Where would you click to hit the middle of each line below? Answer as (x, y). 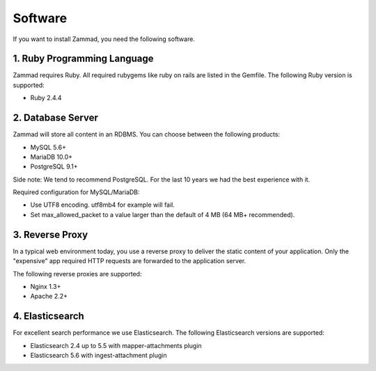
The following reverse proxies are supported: (77, 274)
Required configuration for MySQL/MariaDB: (76, 192)
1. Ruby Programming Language (83, 59)
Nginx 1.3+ (46, 286)
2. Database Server (56, 118)
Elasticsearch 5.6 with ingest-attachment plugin (99, 356)
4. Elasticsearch (49, 316)
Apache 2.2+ (49, 297)
